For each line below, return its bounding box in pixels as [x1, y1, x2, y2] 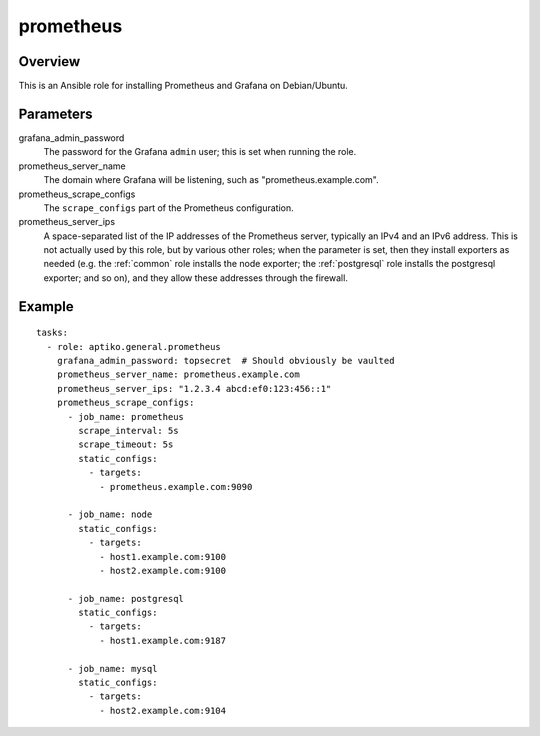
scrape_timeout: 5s [78, 439, 174, 450]
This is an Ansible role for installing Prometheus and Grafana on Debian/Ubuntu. [18, 80, 349, 92]
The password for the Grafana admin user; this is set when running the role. [43, 146, 357, 158]
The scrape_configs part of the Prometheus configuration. [43, 201, 294, 214]
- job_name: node [67, 509, 153, 520]
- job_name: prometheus [67, 411, 185, 422]
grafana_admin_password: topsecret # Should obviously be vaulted [56, 355, 395, 367]
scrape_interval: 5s [78, 425, 179, 437]
